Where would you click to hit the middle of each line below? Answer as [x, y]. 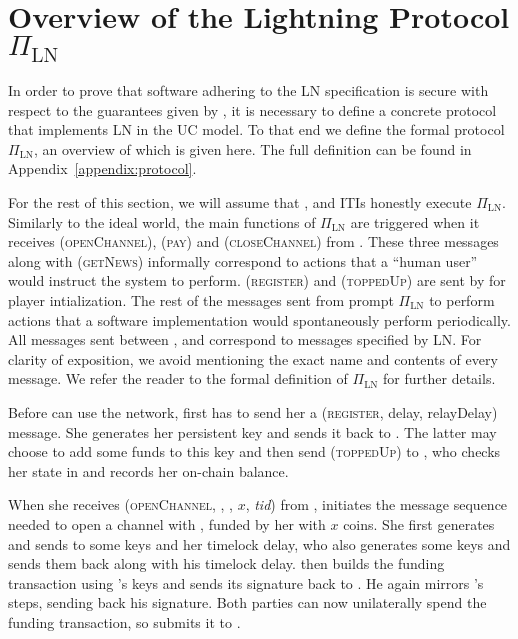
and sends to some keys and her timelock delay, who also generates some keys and [259, 543]
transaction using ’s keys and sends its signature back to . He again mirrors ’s [246, 582]
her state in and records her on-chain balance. [148, 470]
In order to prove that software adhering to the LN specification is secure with [248, 90]
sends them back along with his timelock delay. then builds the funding [226, 563]
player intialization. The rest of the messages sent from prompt [201, 299]
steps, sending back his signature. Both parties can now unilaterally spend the [247, 602]
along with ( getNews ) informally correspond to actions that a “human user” [243, 260]
